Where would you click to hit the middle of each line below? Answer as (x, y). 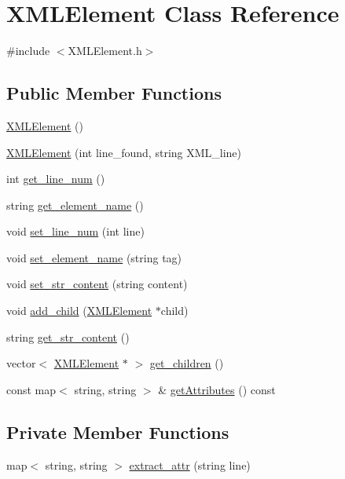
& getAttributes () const (217, 389)
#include (28, 51)
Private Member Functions (118, 431)
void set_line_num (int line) (75, 231)
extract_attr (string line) (190, 464)
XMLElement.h (105, 51)
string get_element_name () (75, 205)
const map (31, 389)
